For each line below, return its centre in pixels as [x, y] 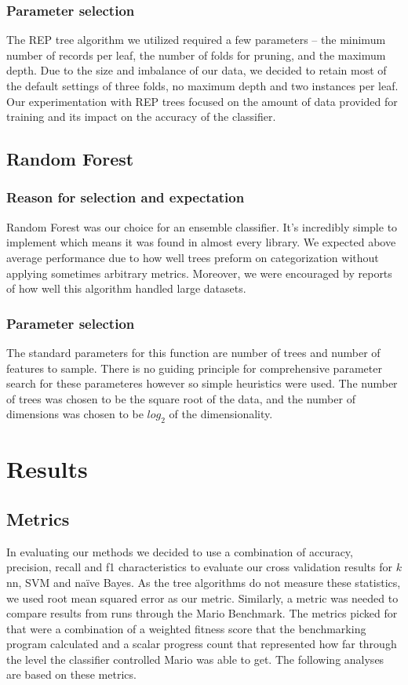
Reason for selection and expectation [126, 197]
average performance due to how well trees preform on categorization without [193, 257]
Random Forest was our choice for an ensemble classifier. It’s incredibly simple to [202, 226]
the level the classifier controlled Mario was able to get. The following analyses [195, 659]
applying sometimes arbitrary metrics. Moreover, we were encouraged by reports [199, 273]
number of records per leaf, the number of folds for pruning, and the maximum [196, 55]
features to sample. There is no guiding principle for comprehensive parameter [194, 368]
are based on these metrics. [71, 674]
